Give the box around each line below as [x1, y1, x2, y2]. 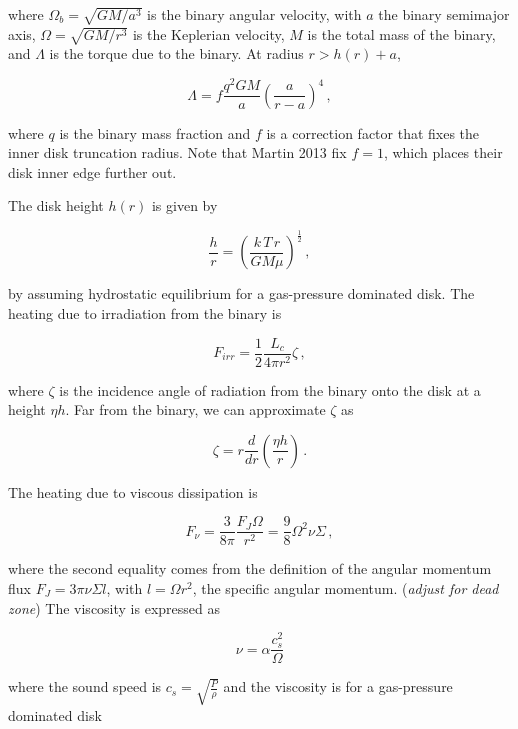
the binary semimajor [378, 4, 510, 24]
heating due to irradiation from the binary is [8, 302, 282, 323]
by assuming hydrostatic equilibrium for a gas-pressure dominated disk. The [8, 283, 475, 304]
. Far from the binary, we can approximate [65, 399, 326, 420]
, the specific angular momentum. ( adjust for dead [192, 578, 499, 599]
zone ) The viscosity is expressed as [8, 597, 220, 618]
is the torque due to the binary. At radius [49, 43, 304, 64]
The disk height [8, 195, 104, 216]
